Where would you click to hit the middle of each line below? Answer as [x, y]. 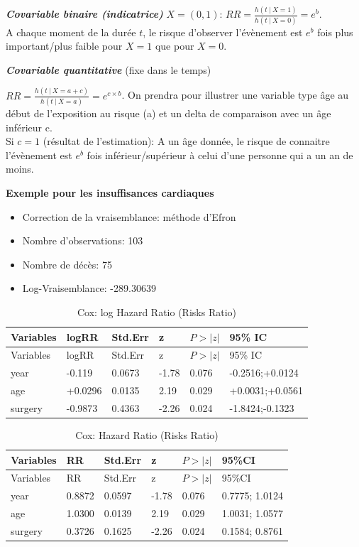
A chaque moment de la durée [71, 32]
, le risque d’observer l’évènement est [223, 32]
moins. [20, 169]
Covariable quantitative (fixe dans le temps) [109, 69]
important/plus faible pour [64, 46]
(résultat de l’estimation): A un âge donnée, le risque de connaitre [186, 141]
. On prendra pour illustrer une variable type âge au [235, 95]
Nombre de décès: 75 [67, 264]
